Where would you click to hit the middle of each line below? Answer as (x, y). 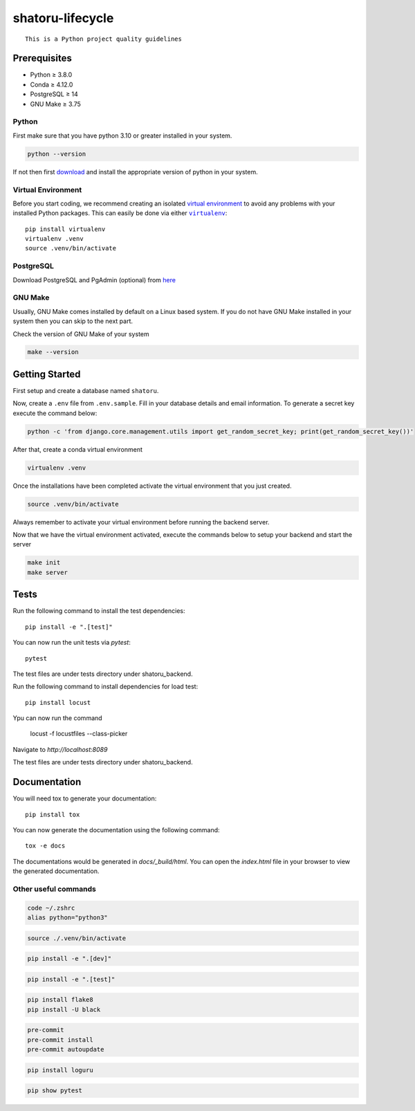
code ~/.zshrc (51, 908)
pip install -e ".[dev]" (70, 959)
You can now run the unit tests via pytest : (72, 643)
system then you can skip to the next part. (73, 321)
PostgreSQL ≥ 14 (54, 94)
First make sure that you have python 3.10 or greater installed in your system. (122, 136)
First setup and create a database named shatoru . (86, 390)
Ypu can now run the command (58, 718)
